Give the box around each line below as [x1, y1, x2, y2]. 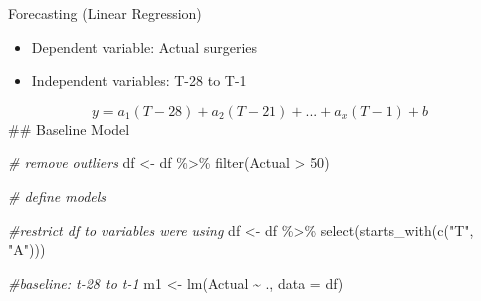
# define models [8, 185, 107, 206]
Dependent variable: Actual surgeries [31, 36, 258, 57]
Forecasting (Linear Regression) [8, 3, 202, 23]
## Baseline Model [8, 118, 130, 139]
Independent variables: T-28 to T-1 [31, 70, 247, 91]
